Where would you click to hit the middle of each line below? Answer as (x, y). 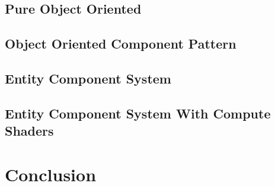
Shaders (29, 131)
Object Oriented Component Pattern (121, 44)
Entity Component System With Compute (138, 113)
